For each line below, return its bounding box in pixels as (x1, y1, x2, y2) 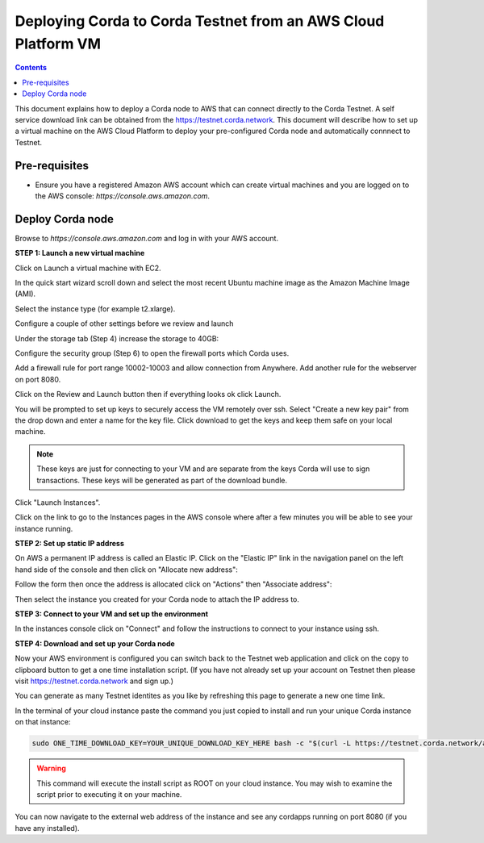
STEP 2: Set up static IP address (15, 539, 125, 549)
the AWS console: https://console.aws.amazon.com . (35, 190, 210, 201)
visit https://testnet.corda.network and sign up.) (15, 676, 173, 686)
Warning (36, 763, 66, 774)
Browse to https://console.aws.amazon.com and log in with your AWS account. (15, 233, 278, 243)
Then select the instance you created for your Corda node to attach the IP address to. (15, 594, 300, 604)
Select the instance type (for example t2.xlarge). (15, 303, 176, 314)
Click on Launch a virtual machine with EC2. (15, 263, 161, 273)
